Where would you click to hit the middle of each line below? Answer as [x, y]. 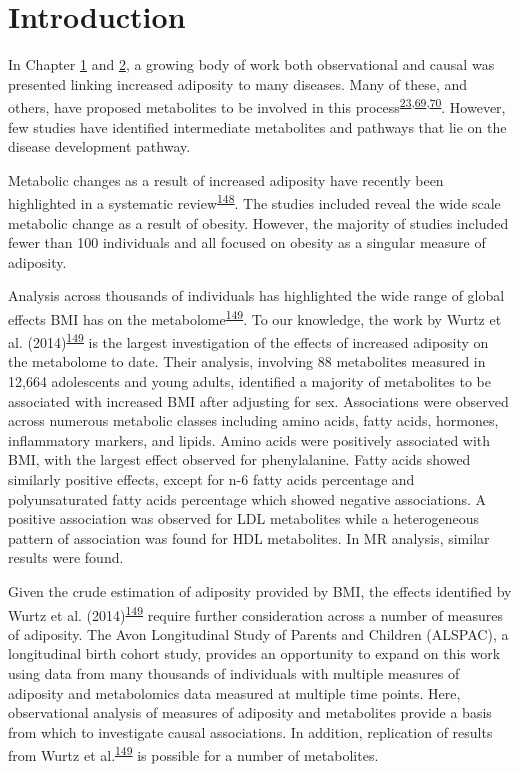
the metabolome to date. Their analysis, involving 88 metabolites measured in [247, 361]
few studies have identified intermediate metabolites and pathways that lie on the [257, 126]
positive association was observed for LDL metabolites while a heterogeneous [243, 518]
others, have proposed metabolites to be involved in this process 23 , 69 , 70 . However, [257, 105]
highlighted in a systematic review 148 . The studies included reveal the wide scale [254, 201]
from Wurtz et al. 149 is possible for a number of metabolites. [193, 754]
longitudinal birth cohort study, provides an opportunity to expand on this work [254, 653]
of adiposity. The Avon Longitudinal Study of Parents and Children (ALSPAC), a [258, 633]
